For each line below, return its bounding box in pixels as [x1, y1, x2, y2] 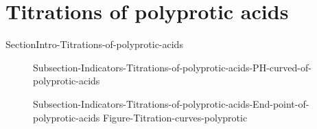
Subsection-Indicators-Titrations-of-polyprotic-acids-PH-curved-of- [33, 60, 312, 74]
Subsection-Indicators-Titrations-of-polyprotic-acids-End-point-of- [33, 96, 309, 110]
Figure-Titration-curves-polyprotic [103, 110, 248, 124]
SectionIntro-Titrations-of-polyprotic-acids [5, 37, 183, 51]
